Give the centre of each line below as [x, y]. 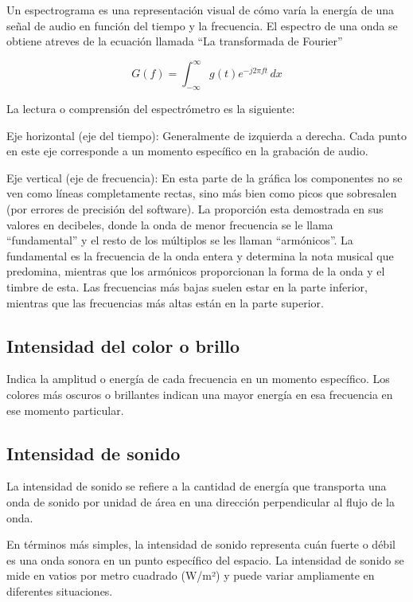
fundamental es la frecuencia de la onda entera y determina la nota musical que [200, 255]
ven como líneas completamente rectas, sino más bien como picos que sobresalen [202, 193]
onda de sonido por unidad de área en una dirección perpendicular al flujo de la [201, 501]
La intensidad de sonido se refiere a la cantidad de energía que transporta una [197, 486]
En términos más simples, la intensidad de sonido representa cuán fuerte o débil [201, 544]
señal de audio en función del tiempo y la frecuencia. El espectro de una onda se [202, 25]
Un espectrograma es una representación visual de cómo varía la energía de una [201, 10]
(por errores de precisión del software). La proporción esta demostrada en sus [195, 209]
